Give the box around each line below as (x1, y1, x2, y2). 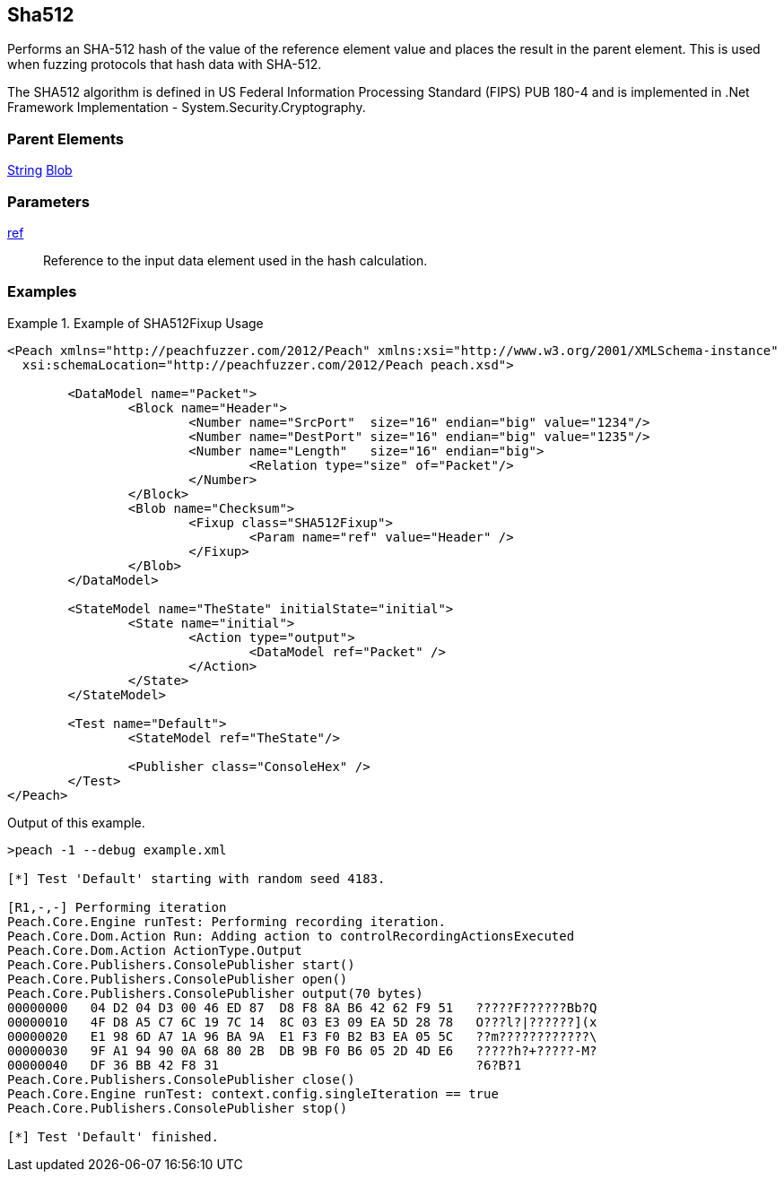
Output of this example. (7, 814, 145, 830)
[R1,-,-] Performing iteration (7, 899, 227, 915)
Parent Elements (7, 129, 124, 148)
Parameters (7, 192, 90, 211)
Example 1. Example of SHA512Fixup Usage (7, 315, 264, 331)
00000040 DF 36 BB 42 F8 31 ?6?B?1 (7, 1057, 522, 1072)
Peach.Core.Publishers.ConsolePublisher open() (7, 971, 348, 986)
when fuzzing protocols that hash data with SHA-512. (7, 56, 322, 73)
